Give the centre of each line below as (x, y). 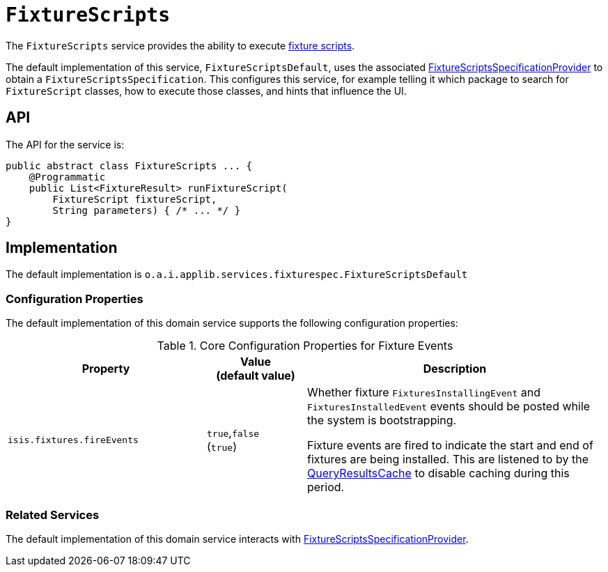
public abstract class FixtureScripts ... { (129, 165)
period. (326, 487)
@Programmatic (67, 177)
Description (455, 369)
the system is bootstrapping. (382, 420)
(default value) (256, 376)
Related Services (53, 515)
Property (106, 369)
